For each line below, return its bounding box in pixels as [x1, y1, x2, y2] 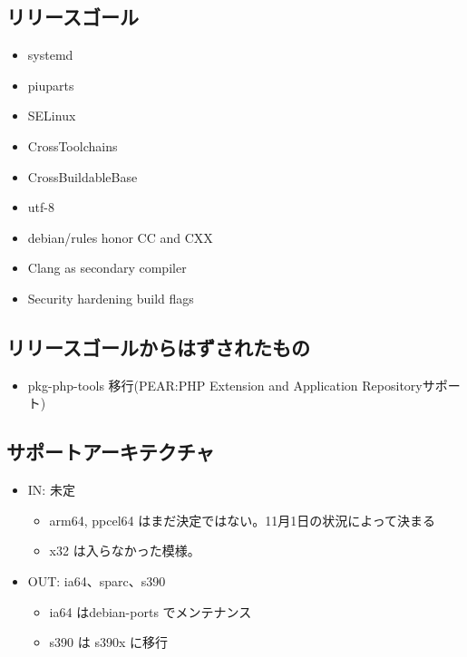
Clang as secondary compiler [27, 258, 187, 277]
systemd [27, 45, 73, 64]
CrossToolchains [27, 136, 118, 155]
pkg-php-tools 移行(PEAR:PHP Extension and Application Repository [27, 375, 423, 394]
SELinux [27, 106, 76, 125]
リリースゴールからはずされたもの [6, 333, 310, 361]
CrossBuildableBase [27, 167, 138, 186]
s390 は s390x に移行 [49, 633, 169, 652]
